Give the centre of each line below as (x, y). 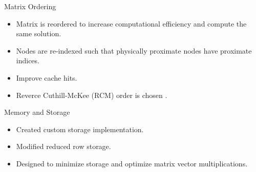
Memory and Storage (37, 112)
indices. (28, 60)
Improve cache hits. (47, 77)
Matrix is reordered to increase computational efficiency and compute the (131, 23)
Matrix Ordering (30, 6)
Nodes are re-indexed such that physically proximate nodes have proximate (134, 50)
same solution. (39, 33)
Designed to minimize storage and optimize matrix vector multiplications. (132, 163)
